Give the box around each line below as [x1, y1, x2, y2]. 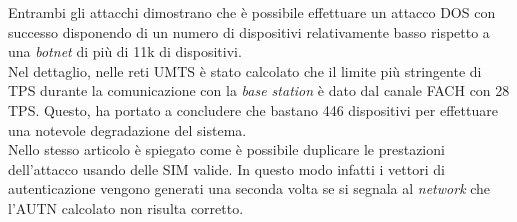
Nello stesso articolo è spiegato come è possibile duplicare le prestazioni [8, 139, 445, 160]
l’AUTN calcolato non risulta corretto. [8, 197, 244, 218]
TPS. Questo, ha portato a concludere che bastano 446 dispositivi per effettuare [8, 99, 498, 120]
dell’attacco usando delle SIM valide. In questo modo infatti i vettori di [8, 158, 445, 179]
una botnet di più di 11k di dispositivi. [8, 41, 242, 62]
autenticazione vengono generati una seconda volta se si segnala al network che [8, 178, 491, 199]
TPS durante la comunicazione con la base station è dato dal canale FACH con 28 [8, 80, 510, 101]
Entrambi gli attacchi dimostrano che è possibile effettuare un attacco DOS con [8, 2, 496, 22]
